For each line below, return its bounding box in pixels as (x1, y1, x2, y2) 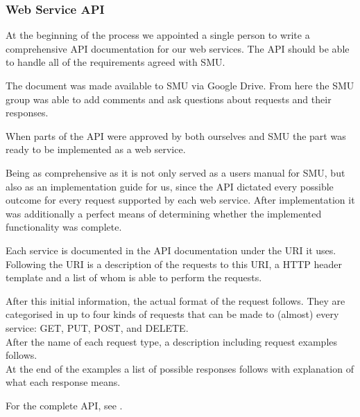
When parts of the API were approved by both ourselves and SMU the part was (6, 128, 346, 143)
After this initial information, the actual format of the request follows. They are (6, 293, 345, 308)
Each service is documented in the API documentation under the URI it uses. (6, 242, 336, 257)
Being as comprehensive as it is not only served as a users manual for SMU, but (6, 165, 345, 179)
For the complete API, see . (6, 398, 123, 412)
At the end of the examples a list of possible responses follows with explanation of (6, 361, 354, 375)
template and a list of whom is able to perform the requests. (6, 270, 262, 285)
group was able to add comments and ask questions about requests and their (6, 91, 332, 106)
